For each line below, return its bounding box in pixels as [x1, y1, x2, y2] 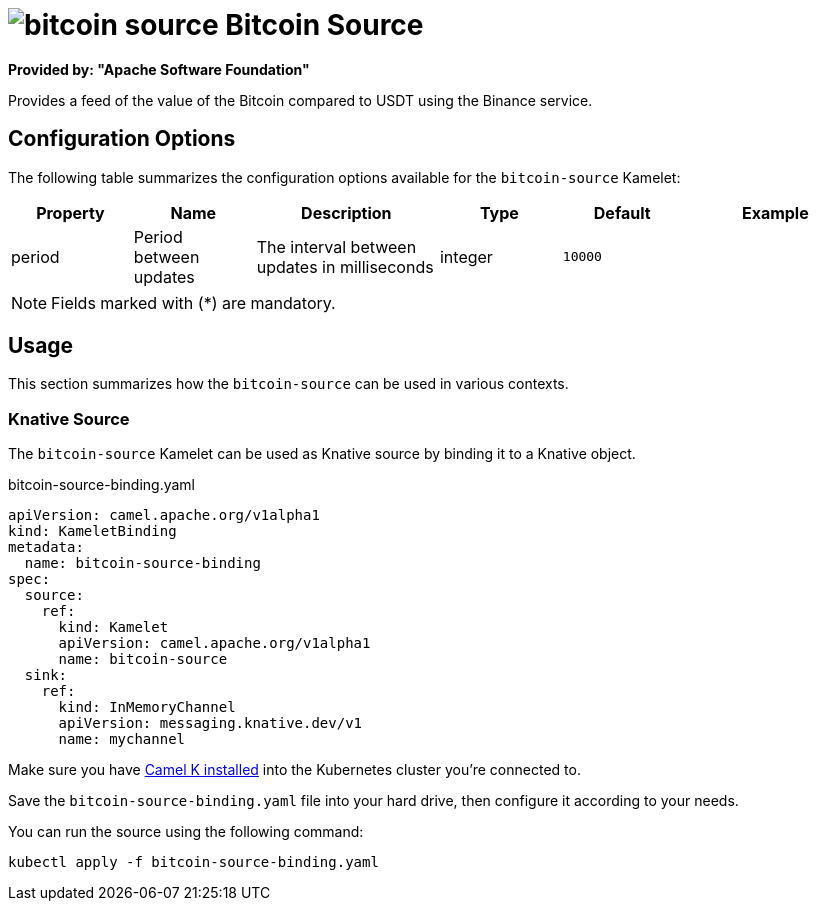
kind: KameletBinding [8, 523, 177, 540]
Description [301, 202, 392, 223]
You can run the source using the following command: [8, 823, 364, 841]
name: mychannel [58, 731, 186, 748]
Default [593, 202, 651, 223]
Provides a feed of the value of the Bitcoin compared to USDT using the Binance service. [8, 91, 593, 109]
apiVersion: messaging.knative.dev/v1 [58, 715, 363, 732]
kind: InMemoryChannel [58, 699, 236, 716]
